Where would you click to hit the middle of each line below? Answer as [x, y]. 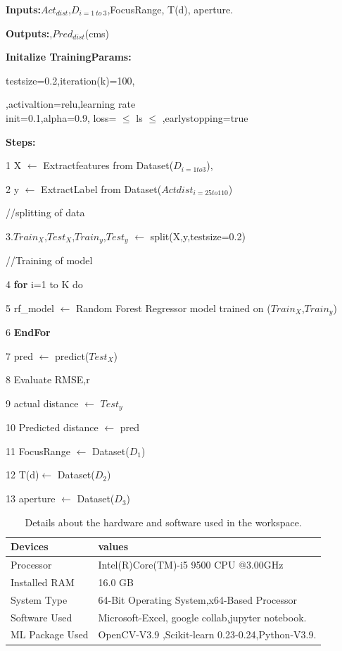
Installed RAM [43, 582]
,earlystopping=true [205, 117]
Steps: [21, 141]
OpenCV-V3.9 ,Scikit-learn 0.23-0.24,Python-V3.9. [207, 634]
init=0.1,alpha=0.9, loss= [61, 117]
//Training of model [49, 260]
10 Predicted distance [52, 427]
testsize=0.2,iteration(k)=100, [70, 80]
